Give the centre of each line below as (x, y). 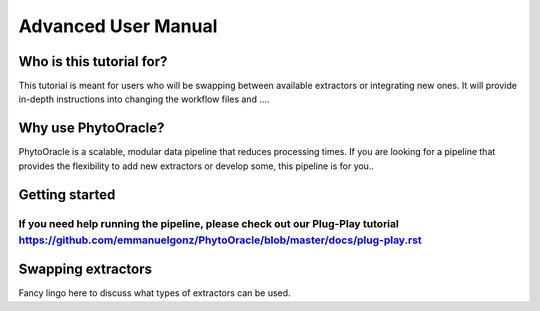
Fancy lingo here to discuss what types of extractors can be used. (154, 293)
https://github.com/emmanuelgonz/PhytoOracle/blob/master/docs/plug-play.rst (220, 240)
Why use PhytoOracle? (91, 128)
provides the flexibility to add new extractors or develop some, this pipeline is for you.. (196, 166)
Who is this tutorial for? (93, 61)
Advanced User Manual (118, 26)
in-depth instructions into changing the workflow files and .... (144, 99)
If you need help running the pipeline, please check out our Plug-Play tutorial (208, 223)
